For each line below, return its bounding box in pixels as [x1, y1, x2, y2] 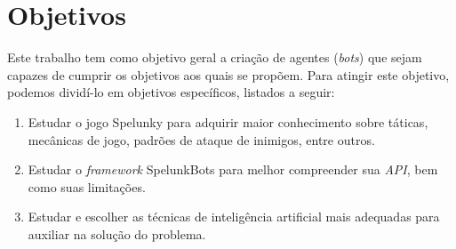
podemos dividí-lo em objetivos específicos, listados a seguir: [7, 83, 335, 101]
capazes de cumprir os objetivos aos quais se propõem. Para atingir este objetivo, [7, 65, 450, 84]
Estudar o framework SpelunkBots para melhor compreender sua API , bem [28, 160, 438, 179]
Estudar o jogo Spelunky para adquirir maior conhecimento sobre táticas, [28, 112, 428, 131]
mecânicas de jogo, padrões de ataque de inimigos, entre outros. [28, 130, 375, 149]
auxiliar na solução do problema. [28, 224, 206, 243]
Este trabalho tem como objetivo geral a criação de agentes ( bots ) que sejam [7, 48, 422, 67]
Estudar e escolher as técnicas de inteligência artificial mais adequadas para [28, 207, 440, 226]
